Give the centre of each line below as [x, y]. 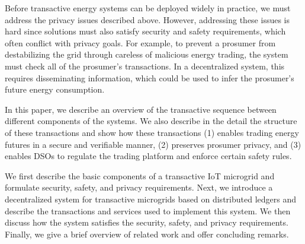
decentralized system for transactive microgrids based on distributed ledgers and [150, 199]
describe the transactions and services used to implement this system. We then [148, 210]
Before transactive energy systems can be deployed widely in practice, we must [148, 8]
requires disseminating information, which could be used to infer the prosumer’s [150, 77]
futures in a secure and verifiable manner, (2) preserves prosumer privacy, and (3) [153, 144]
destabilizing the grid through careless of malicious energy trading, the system [147, 54]
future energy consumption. [55, 89]
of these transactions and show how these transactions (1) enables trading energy [152, 132]
